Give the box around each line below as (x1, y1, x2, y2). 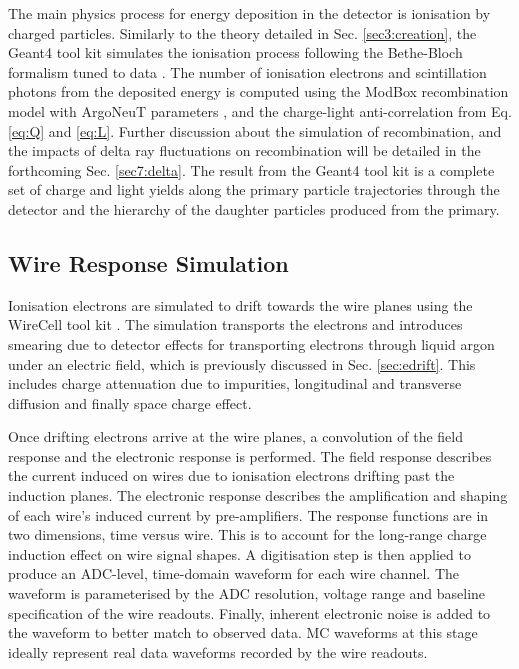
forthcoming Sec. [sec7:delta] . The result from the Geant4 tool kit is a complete (8, 159, 495, 180)
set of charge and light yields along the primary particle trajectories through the (8, 179, 500, 200)
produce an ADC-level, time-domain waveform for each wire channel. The (8, 563, 460, 584)
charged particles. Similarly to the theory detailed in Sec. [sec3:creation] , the (8, 22, 477, 43)
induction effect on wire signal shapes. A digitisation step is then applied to (8, 543, 471, 564)
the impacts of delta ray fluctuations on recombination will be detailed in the (8, 140, 481, 161)
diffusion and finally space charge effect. (8, 392, 252, 413)
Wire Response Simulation (8, 247, 289, 278)
